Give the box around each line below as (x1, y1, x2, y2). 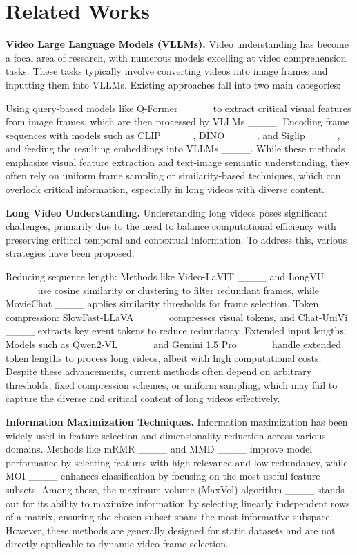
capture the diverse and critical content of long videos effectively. (6, 391, 280, 406)
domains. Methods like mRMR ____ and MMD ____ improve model (6, 442, 313, 456)
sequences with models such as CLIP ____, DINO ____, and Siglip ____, (6, 127, 340, 142)
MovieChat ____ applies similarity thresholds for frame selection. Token (6, 296, 319, 311)
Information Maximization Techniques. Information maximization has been (6, 414, 348, 428)
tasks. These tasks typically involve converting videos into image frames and (6, 64, 328, 78)
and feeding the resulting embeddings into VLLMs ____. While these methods (6, 141, 345, 156)
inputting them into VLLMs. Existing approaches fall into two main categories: (6, 77, 341, 91)
